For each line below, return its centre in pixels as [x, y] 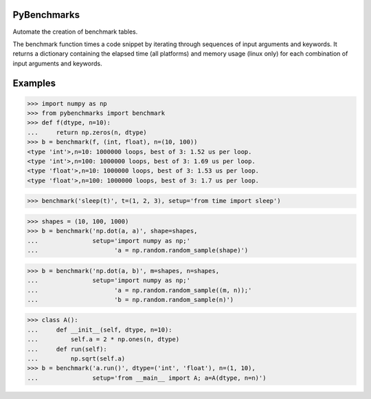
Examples [34, 83]
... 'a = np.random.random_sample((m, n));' [139, 290]
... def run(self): [67, 349]
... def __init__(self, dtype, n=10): [100, 330]
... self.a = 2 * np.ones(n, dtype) [103, 339]
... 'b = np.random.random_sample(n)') [131, 300]
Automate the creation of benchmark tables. [75, 32]
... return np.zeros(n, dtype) [87, 132]
